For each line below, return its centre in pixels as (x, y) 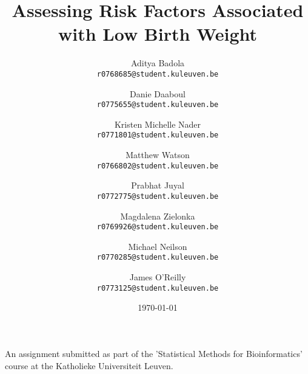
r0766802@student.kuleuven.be (158, 166)
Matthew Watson (158, 155)
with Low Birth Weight (158, 34)
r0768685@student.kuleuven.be (158, 74)
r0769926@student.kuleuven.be (158, 227)
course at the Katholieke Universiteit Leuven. (89, 365)
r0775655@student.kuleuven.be (158, 105)
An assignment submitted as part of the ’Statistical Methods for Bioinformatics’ (154, 353)
